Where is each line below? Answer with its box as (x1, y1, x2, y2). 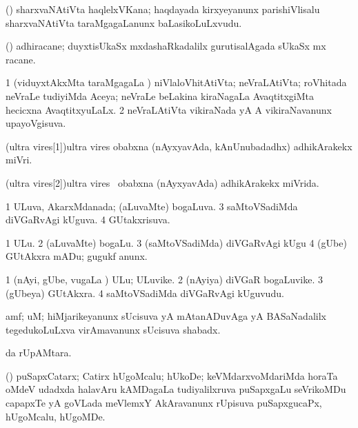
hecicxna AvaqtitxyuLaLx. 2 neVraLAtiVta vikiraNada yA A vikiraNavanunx (6, 102, 332, 116)
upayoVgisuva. (6, 116, 66, 130)
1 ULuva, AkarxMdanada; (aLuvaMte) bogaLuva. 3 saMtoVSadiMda (6, 198, 298, 213)
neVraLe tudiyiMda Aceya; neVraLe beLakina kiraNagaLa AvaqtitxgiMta (6, 88, 315, 103)
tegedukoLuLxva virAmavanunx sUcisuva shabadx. (6, 322, 221, 336)
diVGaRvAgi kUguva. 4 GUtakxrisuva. (6, 212, 170, 227)
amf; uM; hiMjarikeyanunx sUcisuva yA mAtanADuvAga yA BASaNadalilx (6, 309, 326, 323)
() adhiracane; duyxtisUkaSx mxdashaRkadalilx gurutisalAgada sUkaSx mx (6, 39, 326, 53)
